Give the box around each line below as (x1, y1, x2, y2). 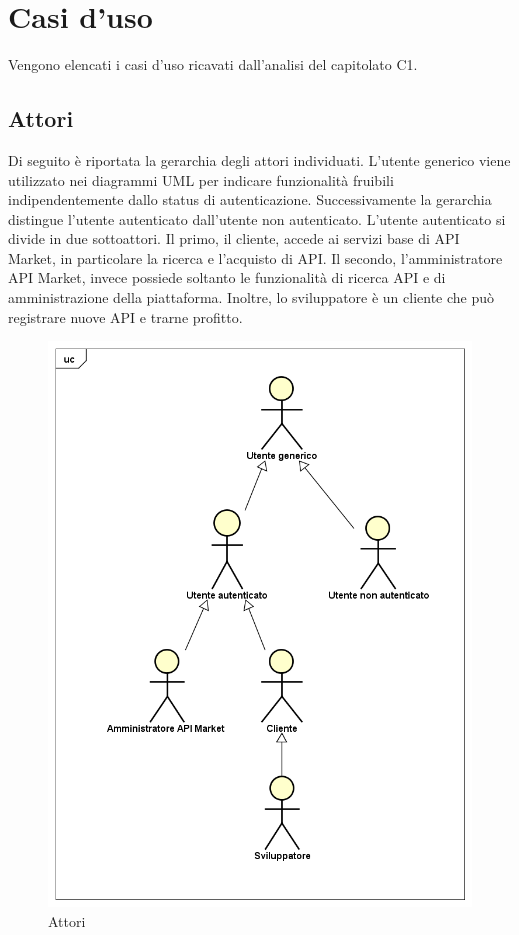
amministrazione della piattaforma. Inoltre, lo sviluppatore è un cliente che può (8, 287, 495, 308)
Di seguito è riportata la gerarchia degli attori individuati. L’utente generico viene (8, 149, 511, 170)
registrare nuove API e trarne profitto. (8, 306, 243, 327)
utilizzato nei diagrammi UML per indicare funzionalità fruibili (8, 169, 394, 190)
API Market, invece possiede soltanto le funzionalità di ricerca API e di (8, 267, 446, 288)
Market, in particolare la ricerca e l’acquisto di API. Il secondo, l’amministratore (8, 247, 503, 268)
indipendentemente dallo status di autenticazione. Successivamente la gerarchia (8, 189, 492, 210)
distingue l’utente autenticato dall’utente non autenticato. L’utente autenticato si (8, 208, 506, 229)
